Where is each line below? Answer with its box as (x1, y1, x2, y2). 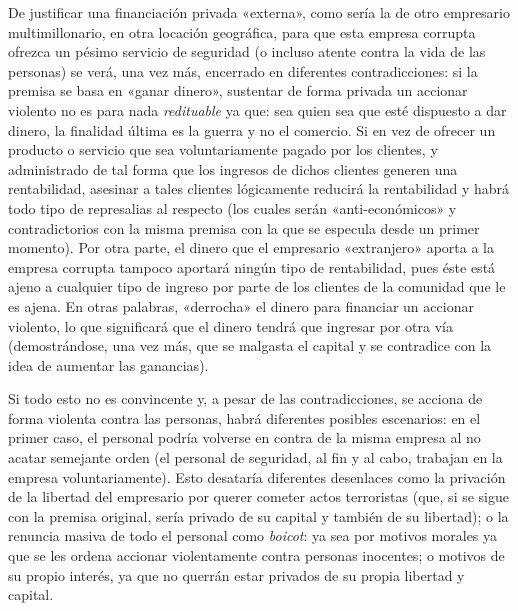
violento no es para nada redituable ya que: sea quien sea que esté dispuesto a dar (8, 99, 507, 120)
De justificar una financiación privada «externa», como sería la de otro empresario (8, 2, 510, 22)
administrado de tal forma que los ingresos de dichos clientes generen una (8, 158, 458, 179)
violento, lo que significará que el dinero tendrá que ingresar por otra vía (8, 315, 453, 336)
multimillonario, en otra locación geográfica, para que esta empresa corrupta (8, 21, 476, 42)
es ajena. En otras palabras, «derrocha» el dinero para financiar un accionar (8, 295, 474, 316)
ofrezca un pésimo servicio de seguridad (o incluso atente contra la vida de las (8, 41, 486, 62)
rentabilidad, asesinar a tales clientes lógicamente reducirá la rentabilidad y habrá (8, 178, 510, 199)
